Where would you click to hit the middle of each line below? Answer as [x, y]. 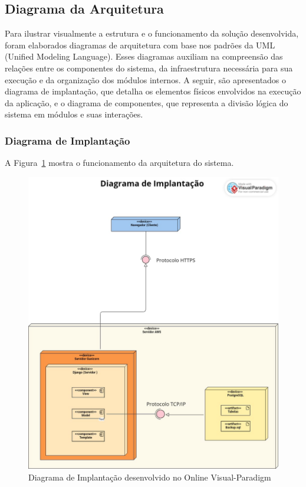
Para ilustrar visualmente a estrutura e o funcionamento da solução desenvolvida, [152, 33]
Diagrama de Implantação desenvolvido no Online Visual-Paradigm [150, 477]
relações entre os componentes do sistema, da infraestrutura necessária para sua [149, 68]
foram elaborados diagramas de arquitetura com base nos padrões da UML [140, 45]
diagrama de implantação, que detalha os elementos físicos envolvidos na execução [153, 91]
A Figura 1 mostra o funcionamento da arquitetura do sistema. [119, 163]
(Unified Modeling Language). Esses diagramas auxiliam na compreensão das [144, 56]
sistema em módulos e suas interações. [74, 114]
